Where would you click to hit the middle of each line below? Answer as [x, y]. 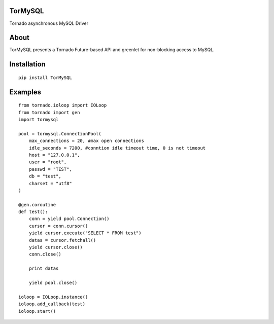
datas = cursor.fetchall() [62, 240]
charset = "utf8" [50, 183]
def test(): [33, 212]
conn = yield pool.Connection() [69, 219]
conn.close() [45, 254]
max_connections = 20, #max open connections [87, 141]
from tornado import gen [49, 112]
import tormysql [39, 120]
